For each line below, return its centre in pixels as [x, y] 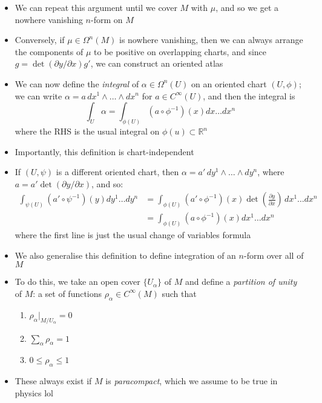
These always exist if [53, 381]
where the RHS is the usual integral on [87, 131]
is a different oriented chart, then [117, 172]
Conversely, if [40, 40]
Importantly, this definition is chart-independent [104, 151]
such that [179, 293]
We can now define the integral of [77, 83]
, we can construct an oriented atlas [157, 63]
